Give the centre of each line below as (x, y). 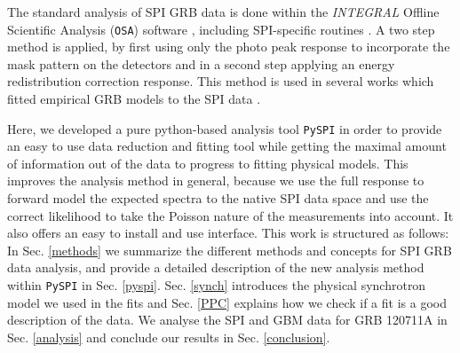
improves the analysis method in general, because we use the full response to (216, 180)
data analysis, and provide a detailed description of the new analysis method (216, 267)
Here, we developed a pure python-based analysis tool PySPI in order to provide (225, 128)
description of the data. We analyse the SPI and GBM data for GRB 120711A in (227, 320)
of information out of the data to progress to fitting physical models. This (208, 163)
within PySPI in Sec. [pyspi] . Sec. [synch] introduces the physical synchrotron (217, 285)
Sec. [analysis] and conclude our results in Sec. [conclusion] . (169, 337)
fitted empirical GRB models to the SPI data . (134, 99)
